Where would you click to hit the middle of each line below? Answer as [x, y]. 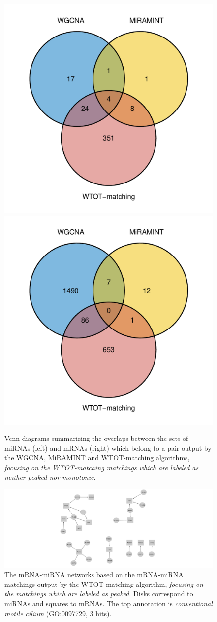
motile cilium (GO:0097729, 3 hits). [58, 613]
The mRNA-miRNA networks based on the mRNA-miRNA [94, 574]
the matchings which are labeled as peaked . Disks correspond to [99, 594]
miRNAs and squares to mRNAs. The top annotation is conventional [108, 603]
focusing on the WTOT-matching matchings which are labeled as [102, 467]
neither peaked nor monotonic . [50, 477]
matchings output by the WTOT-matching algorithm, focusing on [104, 584]
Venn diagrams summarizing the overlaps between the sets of [96, 438]
